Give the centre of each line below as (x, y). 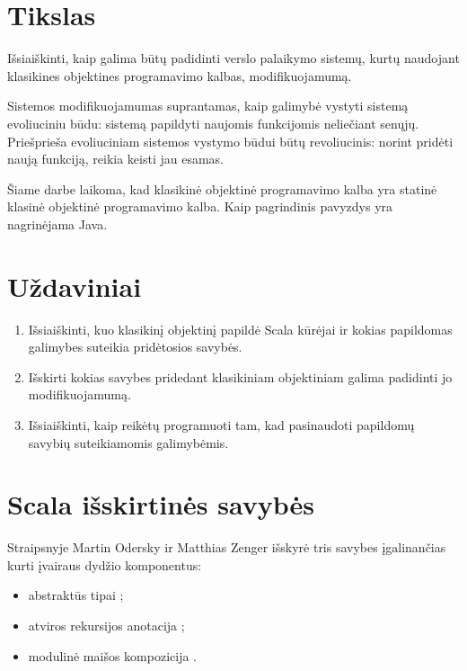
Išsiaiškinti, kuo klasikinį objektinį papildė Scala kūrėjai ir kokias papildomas (240, 329)
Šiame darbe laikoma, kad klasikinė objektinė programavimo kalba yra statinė (222, 188)
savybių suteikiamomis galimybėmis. (128, 442)
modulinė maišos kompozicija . (113, 655)
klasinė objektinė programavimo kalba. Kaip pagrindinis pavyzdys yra (200, 206)
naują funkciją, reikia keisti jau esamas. (116, 159)
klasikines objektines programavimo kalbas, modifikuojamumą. (180, 75)
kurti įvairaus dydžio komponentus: (105, 564)
